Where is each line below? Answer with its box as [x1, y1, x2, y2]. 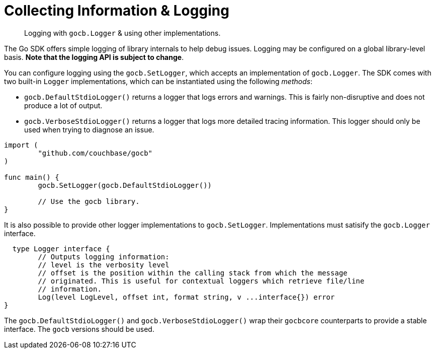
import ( [4, 140, 38, 149]
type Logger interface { [12, 244, 110, 253]
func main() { [4, 173, 59, 181]
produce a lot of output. [24, 101, 103, 110]
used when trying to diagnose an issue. [24, 125, 154, 134]
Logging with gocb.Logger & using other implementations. [24, 28, 221, 37]
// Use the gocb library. [38, 197, 140, 205]
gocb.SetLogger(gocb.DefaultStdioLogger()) [38, 181, 212, 189]
